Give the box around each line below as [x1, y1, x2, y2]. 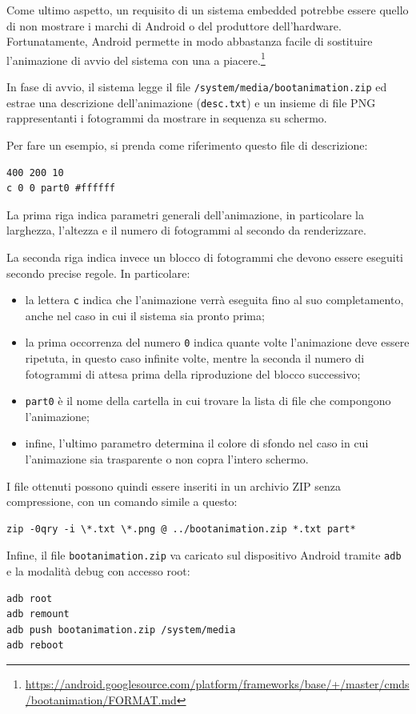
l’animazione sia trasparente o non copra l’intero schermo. [25, 451, 309, 467]
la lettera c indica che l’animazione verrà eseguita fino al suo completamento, [25, 291, 404, 308]
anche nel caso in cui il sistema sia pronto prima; [25, 307, 265, 323]
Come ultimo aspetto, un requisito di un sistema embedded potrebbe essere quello [6, 2, 409, 18]
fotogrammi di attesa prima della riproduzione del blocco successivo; [25, 365, 361, 382]
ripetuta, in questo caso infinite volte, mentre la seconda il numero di [25, 350, 365, 366]
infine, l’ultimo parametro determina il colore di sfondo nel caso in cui [25, 435, 369, 451]
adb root [6, 592, 53, 604]
